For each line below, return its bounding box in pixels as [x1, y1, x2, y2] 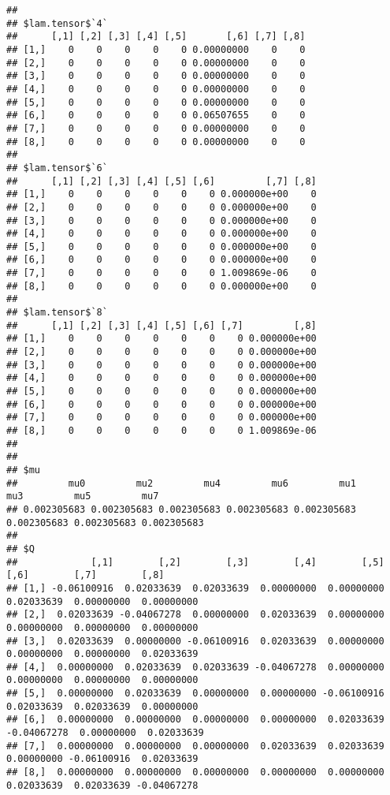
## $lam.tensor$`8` [6, 307, 108, 319]
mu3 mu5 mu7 [6, 491, 159, 502]
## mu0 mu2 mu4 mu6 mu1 [6, 477, 356, 489]
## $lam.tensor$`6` [6, 162, 108, 174]
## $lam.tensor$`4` [6, 17, 108, 29]
